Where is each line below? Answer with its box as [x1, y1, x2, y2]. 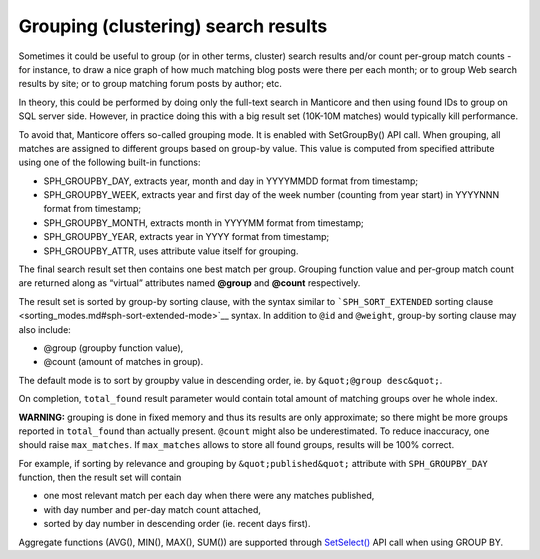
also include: [18, 323, 72, 335]
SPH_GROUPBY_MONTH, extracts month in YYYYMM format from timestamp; [43, 216, 364, 229]
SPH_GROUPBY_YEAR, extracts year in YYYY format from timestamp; [43, 231, 330, 243]
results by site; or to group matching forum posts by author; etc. [18, 78, 282, 90]
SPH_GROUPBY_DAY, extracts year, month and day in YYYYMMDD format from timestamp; [43, 175, 419, 187]
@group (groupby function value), [43, 341, 184, 354]
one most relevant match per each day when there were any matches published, [43, 490, 375, 502]
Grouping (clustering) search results [18, 15, 328, 37]
